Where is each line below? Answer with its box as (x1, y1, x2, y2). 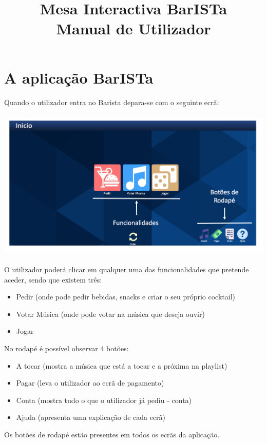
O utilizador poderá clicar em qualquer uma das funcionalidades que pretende (4, 264, 249, 275)
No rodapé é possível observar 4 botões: (4, 343, 129, 354)
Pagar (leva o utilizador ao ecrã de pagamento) (16, 377, 164, 388)
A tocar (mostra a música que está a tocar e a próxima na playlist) (16, 360, 227, 371)
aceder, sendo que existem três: (4, 274, 102, 285)
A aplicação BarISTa (4, 67, 154, 88)
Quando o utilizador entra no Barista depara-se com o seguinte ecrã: (4, 96, 219, 107)
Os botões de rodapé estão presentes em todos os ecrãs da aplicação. (4, 429, 220, 439)
